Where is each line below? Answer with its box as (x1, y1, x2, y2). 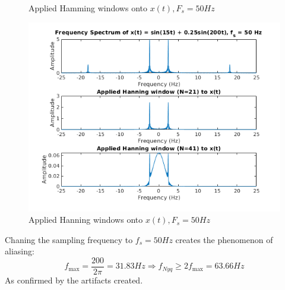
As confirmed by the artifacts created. (5, 274, 143, 286)
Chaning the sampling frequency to (5, 233, 133, 245)
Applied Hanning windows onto (28, 213, 143, 226)
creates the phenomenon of (175, 233, 273, 245)
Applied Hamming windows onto (28, 2, 147, 14)
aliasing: (5, 245, 34, 257)
